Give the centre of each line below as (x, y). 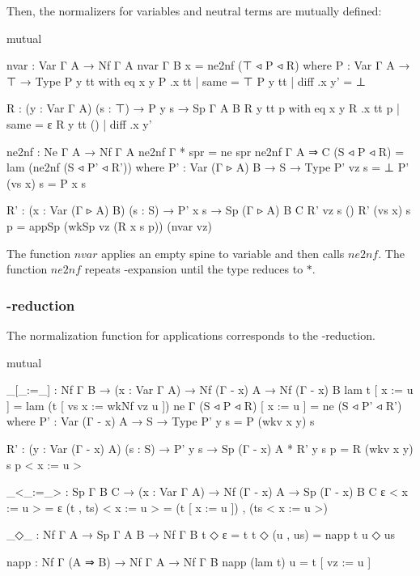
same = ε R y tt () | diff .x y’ (79, 123)
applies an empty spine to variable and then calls (223, 253)
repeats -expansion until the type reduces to (194, 269)
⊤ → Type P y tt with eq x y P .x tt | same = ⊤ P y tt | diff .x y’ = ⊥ (186, 80)
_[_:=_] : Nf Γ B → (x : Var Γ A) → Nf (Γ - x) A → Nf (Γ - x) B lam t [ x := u (210, 390)
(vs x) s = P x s (47, 182)
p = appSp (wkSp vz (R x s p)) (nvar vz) (109, 225)
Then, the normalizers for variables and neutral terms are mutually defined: (194, 11)
